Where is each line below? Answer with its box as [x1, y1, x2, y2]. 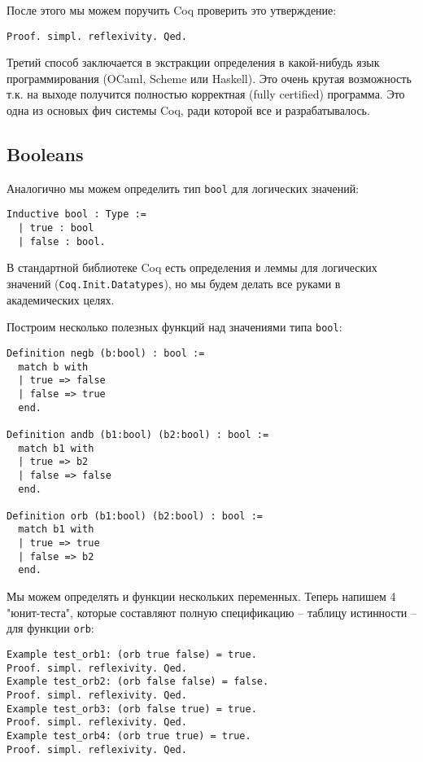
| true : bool [18, 222, 94, 234]
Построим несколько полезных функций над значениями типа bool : [7, 318, 342, 335]
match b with [18, 361, 89, 373]
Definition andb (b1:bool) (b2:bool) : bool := [7, 428, 269, 440]
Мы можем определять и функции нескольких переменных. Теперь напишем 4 [7, 588, 396, 605]
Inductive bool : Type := [7, 208, 146, 221]
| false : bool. [18, 235, 106, 247]
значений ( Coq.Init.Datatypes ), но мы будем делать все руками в [7, 275, 341, 292]
